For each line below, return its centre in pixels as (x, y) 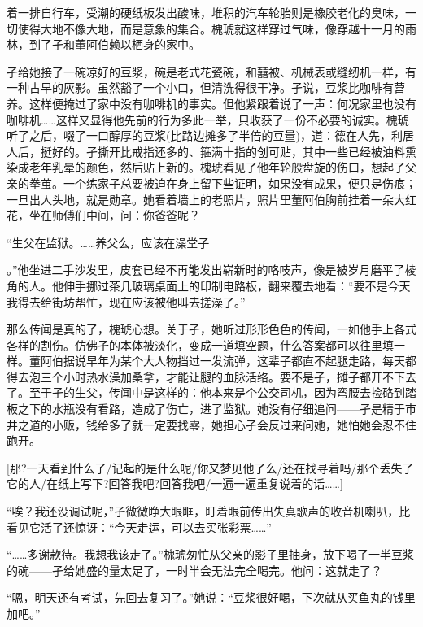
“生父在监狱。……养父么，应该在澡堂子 (108, 242)
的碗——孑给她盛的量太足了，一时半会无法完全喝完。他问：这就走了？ (194, 570)
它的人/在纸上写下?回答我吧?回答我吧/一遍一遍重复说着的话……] (175, 483)
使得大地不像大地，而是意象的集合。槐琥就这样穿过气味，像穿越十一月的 (211, 28)
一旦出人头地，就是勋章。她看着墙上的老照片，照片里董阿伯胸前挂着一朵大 (206, 199)
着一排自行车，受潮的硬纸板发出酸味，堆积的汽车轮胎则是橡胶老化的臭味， (206, 12)
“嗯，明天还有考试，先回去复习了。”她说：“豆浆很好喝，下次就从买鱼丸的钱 (205, 597)
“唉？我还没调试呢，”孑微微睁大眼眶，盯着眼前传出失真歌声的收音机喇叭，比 (209, 511)
